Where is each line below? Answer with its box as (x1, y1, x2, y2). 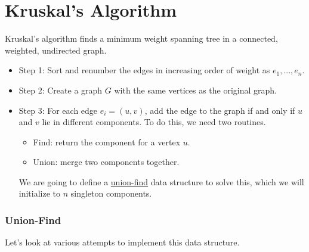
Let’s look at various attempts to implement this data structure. (5, 236, 240, 248)
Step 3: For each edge (18, 104, 98, 116)
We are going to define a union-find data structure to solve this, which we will (18, 175, 304, 188)
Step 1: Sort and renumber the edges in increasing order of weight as (18, 64, 270, 76)
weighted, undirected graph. (5, 43, 107, 56)
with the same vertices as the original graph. (114, 83, 277, 96)
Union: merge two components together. (33, 155, 180, 168)
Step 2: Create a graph (18, 83, 103, 96)
